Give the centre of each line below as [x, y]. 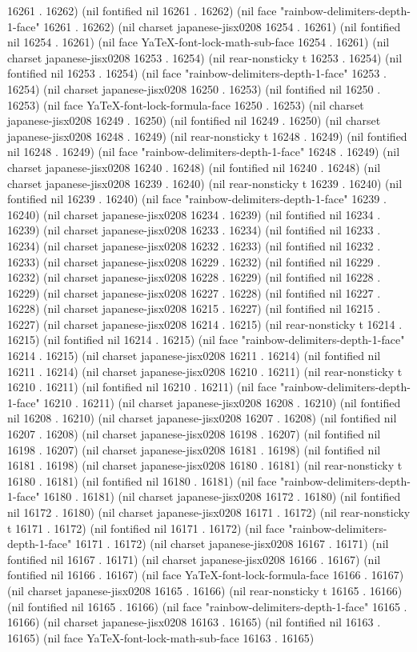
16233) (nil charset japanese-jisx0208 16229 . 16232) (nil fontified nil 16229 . [194, 261]
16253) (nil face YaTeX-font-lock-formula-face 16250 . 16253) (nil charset [186, 104]
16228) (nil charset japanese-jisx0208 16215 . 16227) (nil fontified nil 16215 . [194, 308]
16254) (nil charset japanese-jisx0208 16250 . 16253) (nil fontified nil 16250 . [194, 88]
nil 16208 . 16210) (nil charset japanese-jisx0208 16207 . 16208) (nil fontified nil [202, 418]
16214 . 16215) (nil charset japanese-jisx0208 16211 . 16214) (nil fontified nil [194, 356]
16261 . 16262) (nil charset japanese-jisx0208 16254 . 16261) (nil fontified [222, 26]
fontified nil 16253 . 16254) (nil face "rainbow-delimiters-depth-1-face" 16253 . [197, 73]
